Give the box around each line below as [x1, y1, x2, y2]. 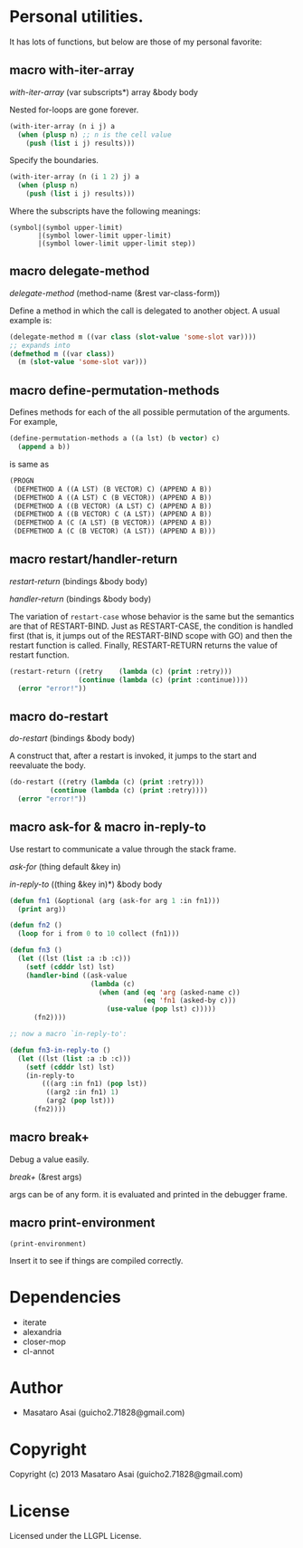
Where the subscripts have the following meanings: [9, 206, 201, 216]
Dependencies [9, 1286, 121, 1307]
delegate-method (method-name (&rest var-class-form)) [9, 287, 221, 298]
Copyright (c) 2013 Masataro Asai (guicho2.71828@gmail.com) [9, 1469, 243, 1480]
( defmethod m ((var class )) [9, 349, 116, 359]
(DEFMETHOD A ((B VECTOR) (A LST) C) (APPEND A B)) [13, 501, 213, 511]
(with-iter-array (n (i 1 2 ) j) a [9, 172, 140, 182]
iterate [22, 1316, 47, 1328]
